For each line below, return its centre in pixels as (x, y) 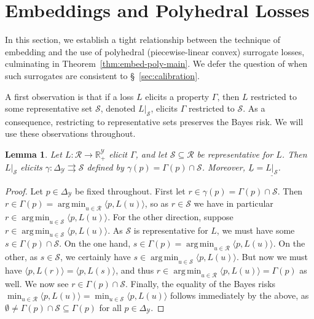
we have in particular (234, 203)
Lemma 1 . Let (33, 154)
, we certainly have (96, 257)
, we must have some (256, 230)
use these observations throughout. (70, 133)
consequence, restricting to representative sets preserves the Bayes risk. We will (154, 121)
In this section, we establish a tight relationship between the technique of (143, 40)
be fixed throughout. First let (130, 190)
